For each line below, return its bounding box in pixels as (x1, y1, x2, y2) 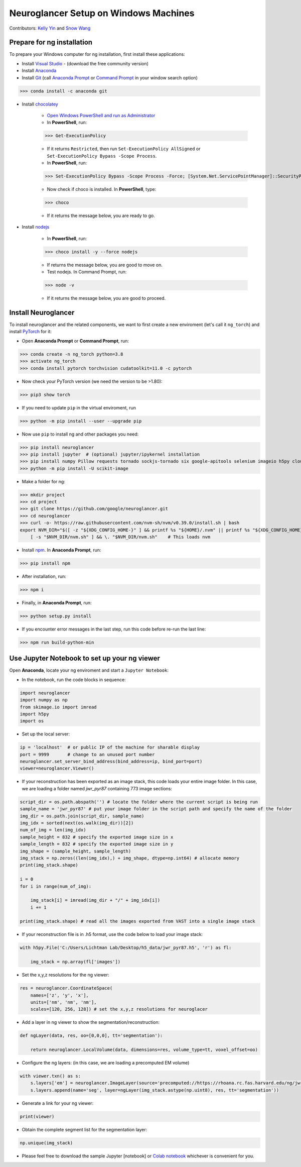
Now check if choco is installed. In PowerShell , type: (47, 186, 157, 192)
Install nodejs (22, 224, 50, 230)
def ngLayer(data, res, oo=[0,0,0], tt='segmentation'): (20, 1033, 163, 1038)
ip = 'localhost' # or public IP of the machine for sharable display (20, 745, 200, 751)
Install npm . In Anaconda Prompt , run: (22, 547, 101, 553)
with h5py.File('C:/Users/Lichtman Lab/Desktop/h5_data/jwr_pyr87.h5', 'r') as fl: (20, 945, 232, 950)
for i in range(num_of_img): (20, 883, 92, 889)
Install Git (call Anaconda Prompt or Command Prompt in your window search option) (22, 74, 198, 80)
